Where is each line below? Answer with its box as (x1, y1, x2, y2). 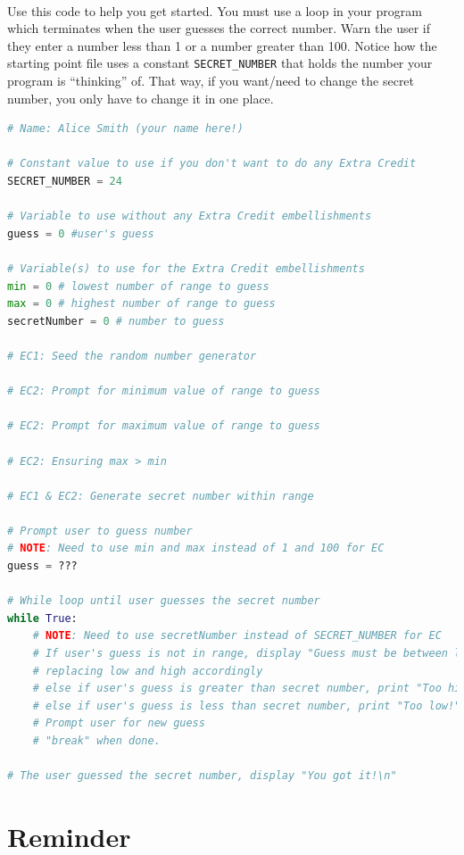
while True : (7, 611, 78, 625)
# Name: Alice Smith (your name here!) (7, 122, 244, 136)
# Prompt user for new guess (32, 717, 205, 730)
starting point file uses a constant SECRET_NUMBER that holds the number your (7, 54, 433, 72)
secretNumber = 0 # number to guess (7, 314, 225, 328)
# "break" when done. (32, 735, 161, 747)
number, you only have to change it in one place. (7, 88, 274, 107)
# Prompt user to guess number (7, 524, 193, 537)
